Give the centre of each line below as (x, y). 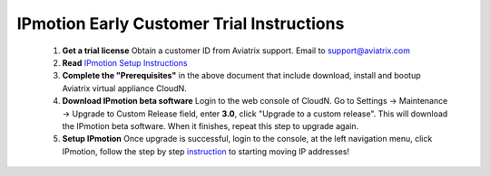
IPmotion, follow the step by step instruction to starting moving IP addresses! (206, 151)
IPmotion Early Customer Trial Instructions (181, 23)
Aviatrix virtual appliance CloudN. (125, 88)
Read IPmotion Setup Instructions (125, 62)
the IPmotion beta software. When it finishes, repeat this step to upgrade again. (211, 125)
